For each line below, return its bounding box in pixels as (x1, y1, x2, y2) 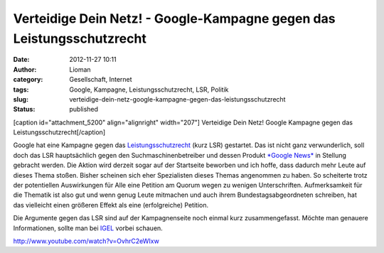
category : (13, 75, 43, 84)
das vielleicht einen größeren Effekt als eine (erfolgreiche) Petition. (13, 200, 209, 209)
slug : (13, 95, 28, 103)
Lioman (69, 65, 92, 74)
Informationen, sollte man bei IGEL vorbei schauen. (13, 224, 163, 232)
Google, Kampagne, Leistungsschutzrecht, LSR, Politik (69, 85, 229, 94)
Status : (13, 105, 36, 114)
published (69, 105, 99, 114)
